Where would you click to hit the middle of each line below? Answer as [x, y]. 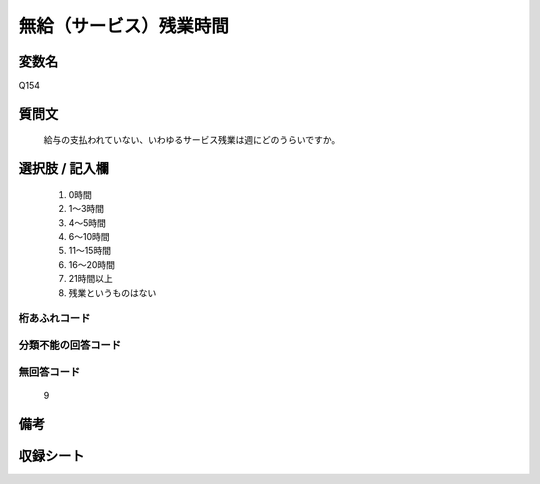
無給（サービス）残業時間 [124, 26]
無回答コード [49, 372]
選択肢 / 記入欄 [64, 168]
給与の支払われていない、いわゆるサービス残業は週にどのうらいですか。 [192, 140]
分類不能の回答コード [70, 345]
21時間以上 [91, 279]
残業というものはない [112, 292]
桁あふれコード [54, 318]
